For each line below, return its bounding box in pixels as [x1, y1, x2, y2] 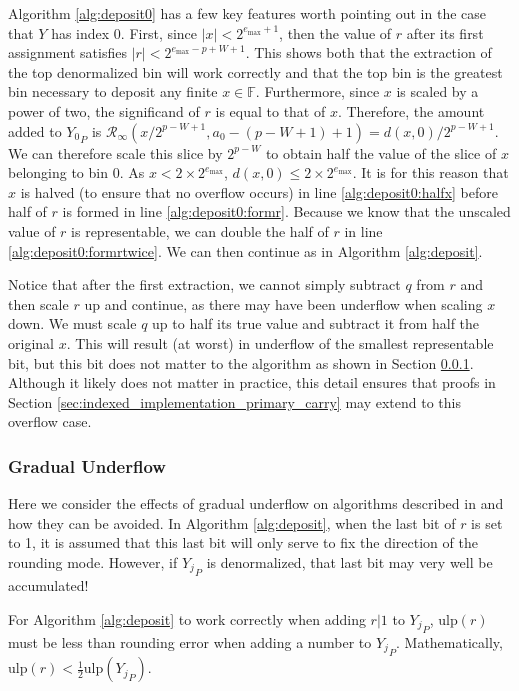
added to [8, 120, 62, 141]
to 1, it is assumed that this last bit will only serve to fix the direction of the [8, 532, 478, 553]
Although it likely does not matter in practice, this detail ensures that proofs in [8, 372, 496, 393]
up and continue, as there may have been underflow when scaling [84, 293, 483, 314]
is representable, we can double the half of [71, 220, 329, 241]
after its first [406, 22, 484, 43]
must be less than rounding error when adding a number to [8, 631, 372, 652]
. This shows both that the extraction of [245, 42, 492, 63]
